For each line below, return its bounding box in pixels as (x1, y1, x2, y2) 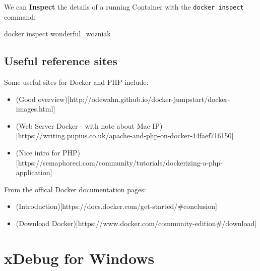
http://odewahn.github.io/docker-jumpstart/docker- (69, 93, 230, 104)
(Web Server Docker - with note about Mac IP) (16, 120, 163, 131)
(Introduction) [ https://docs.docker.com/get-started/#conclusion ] (16, 201, 217, 211)
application (16, 167, 50, 178)
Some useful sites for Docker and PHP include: (4, 77, 149, 87)
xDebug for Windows (4, 247, 155, 268)
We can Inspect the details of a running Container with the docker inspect (4, 2, 244, 12)
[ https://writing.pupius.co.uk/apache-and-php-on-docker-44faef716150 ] (16, 130, 234, 141)
